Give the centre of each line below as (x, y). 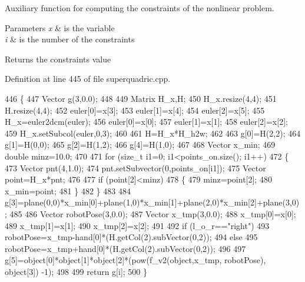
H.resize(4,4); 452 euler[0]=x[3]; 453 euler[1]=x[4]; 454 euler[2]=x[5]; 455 (135, 110)
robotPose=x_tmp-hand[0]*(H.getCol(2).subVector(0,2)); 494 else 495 (131, 237)
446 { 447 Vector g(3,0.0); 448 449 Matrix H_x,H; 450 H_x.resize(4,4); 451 (141, 98)
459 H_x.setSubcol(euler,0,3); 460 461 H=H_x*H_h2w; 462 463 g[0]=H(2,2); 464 (153, 133)
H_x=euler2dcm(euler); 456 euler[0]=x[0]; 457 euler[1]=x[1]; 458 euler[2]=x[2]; (146, 122)
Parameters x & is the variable (60, 27)
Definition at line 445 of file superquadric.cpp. (88, 79)
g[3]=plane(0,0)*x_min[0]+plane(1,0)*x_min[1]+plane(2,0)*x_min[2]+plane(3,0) (152, 202)
